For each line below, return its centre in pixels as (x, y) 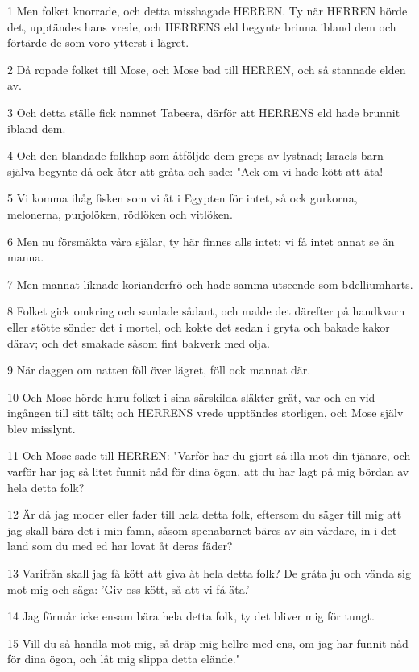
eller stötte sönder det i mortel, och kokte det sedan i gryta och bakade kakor (199, 326)
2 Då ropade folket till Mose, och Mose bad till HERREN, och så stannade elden (207, 69)
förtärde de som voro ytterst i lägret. (98, 42)
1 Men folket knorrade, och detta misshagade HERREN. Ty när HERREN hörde (207, 10)
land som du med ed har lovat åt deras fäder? (120, 546)
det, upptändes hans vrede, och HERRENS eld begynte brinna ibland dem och (202, 26)
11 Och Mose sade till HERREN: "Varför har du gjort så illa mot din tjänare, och (209, 455)
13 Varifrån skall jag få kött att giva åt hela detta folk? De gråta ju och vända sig (209, 573)
